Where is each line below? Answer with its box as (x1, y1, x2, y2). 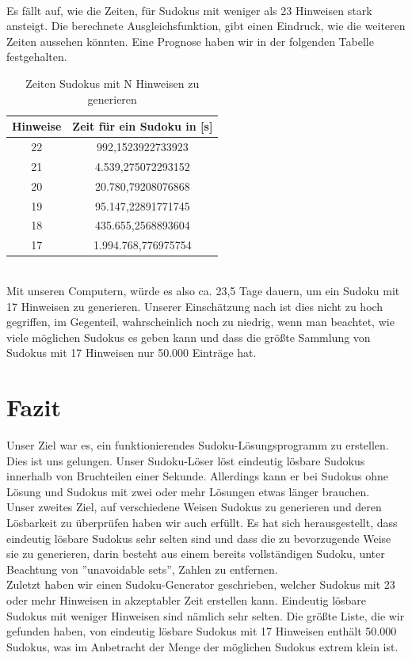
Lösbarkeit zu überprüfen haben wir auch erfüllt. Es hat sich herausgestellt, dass (6, 514, 398, 530)
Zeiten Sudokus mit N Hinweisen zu (25, 74, 200, 91)
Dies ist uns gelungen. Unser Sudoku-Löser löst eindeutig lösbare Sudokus (6, 452, 365, 468)
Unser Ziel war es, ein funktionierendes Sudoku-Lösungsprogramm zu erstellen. (6, 437, 389, 453)
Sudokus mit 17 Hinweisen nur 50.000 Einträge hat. (6, 344, 257, 361)
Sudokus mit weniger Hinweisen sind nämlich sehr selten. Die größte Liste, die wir (6, 607, 405, 624)
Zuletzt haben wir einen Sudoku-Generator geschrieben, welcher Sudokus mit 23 (6, 576, 395, 593)
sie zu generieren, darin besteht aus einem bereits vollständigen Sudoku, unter (6, 545, 385, 562)
